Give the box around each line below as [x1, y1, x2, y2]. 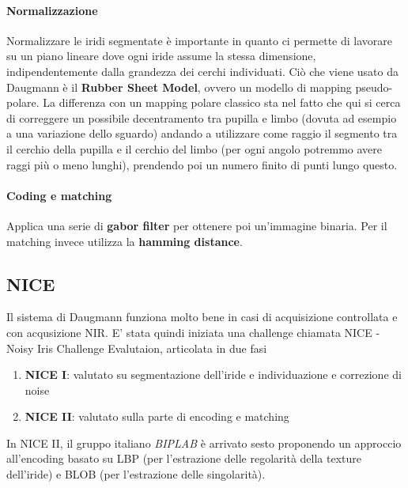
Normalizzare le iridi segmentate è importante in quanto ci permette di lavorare [6, 32, 392, 48]
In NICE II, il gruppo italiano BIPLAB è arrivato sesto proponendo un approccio [6, 434, 402, 451]
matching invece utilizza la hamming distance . [6, 233, 243, 249]
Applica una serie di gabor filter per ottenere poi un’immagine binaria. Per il [6, 217, 387, 233]
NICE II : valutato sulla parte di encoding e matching [25, 408, 289, 425]
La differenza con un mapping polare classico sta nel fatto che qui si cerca [43, 94, 401, 111]
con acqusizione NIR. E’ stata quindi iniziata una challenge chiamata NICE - [6, 323, 380, 340]
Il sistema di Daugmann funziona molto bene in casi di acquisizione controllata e [6, 308, 398, 325]
